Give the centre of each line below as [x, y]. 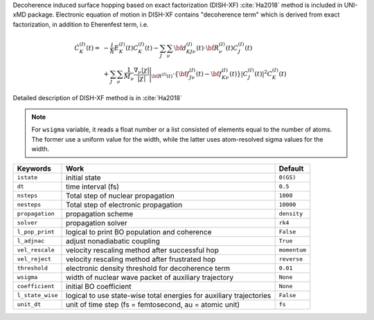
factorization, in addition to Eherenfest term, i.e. [81, 24]
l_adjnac [31, 241]
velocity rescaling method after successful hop [143, 250]
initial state [83, 178]
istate [27, 177]
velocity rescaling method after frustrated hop [141, 259]
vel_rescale [36, 250]
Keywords [34, 168]
